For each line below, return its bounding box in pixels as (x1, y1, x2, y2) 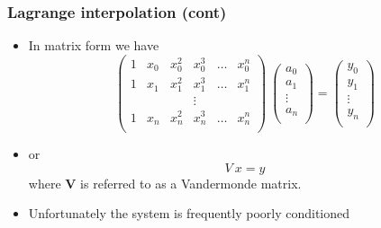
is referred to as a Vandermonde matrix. (80, 173, 302, 192)
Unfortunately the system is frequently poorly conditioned (28, 204, 350, 223)
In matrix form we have (28, 36, 159, 55)
